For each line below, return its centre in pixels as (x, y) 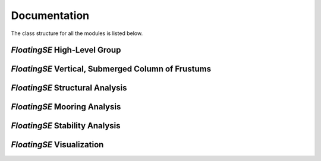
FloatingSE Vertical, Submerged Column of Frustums (111, 69)
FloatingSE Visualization (57, 145)
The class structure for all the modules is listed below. (77, 33)
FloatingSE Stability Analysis (66, 126)
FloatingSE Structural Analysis (69, 88)
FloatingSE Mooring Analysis (66, 107)
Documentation (50, 15)
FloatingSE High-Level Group (66, 50)
